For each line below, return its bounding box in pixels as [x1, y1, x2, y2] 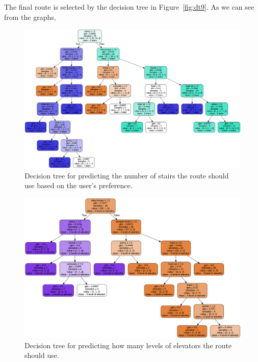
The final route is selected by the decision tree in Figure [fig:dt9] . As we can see [4, 2, 254, 12]
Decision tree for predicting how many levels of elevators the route [24, 340, 232, 350]
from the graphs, [4, 11, 56, 22]
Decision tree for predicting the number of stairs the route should [24, 170, 229, 180]
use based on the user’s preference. [24, 180, 133, 191]
